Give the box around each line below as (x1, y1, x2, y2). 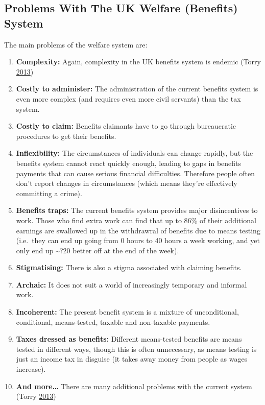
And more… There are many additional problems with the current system (16, 380, 252, 391)
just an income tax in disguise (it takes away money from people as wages (16, 353, 248, 364)
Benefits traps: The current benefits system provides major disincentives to (16, 205, 258, 216)
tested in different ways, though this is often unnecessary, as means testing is (16, 343, 257, 354)
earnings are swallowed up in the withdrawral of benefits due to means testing (16, 225, 260, 235)
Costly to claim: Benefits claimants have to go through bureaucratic (16, 121, 236, 131)
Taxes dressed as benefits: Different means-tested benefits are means (16, 333, 242, 344)
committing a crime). (16, 187, 82, 198)
